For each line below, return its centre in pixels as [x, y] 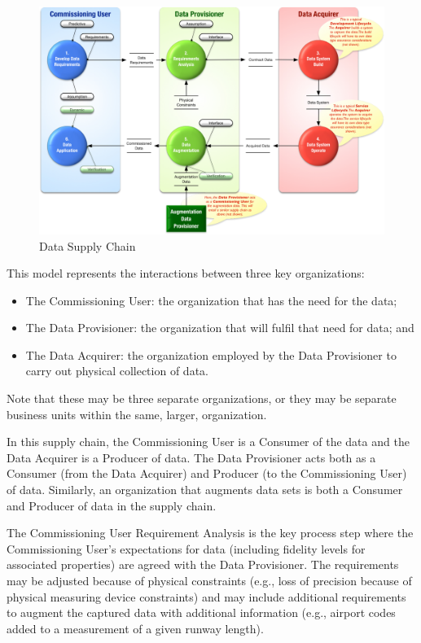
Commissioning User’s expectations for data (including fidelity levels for [186, 548]
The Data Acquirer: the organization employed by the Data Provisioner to [211, 354]
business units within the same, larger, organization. [137, 414]
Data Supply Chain [88, 245]
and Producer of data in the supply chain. [112, 505]
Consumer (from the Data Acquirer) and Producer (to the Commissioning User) [207, 473]
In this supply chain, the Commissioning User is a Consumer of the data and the [208, 442]
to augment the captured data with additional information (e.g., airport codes [201, 612]
